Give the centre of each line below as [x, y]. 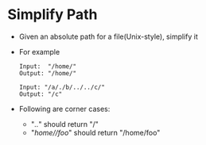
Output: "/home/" [48, 73]
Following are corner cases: [64, 109]
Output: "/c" [41, 94]
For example [39, 52]
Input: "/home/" [48, 66]
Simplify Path [52, 15]
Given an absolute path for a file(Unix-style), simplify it [108, 36]
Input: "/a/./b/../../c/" [62, 87]
